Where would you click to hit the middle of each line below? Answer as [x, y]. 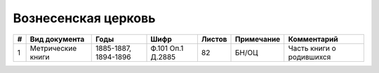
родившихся [310, 57]
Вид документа [57, 39]
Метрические [53, 48]
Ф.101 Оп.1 [167, 48]
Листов [214, 39]
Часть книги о [312, 48]
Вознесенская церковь [84, 18]
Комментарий [313, 39]
